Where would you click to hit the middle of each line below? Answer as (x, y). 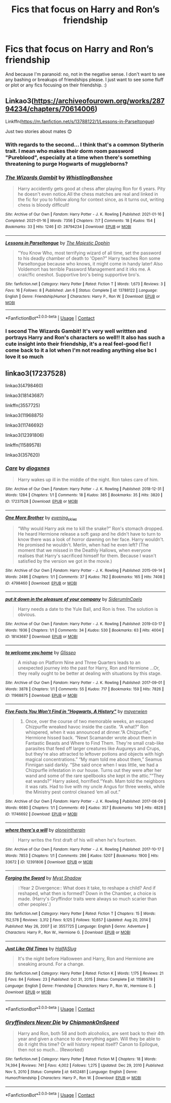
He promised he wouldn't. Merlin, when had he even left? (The (83, 545)
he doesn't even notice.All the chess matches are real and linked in (88, 194)
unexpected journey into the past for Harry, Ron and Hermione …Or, (89, 668)
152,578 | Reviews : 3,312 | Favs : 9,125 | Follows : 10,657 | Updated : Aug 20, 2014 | (78, 920)
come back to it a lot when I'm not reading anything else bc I (81, 350)
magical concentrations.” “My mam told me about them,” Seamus (94, 759)
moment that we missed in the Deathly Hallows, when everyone (84, 550)
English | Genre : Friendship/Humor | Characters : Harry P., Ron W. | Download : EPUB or (83, 297)
